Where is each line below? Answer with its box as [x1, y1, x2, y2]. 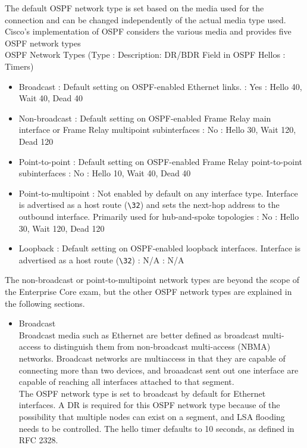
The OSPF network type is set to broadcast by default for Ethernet [18, 387, 266, 399]
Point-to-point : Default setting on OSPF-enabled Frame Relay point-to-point [18, 155, 302, 167]
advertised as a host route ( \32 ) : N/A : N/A [18, 253, 184, 266]
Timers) [5, 60, 34, 72]
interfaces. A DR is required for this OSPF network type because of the [18, 399, 280, 411]
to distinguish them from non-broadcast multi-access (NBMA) [43, 340, 271, 353]
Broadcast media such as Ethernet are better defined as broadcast [18, 328, 260, 341]
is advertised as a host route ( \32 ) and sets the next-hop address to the [18, 198, 280, 211]
